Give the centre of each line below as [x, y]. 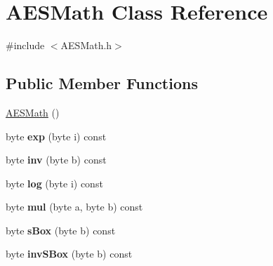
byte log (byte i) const [54, 183]
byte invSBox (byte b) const [69, 254]
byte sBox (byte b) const [61, 230]
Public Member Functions [102, 83]
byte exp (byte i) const [56, 136]
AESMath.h [86, 45]
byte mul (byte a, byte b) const [74, 207]
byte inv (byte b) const [56, 160]
